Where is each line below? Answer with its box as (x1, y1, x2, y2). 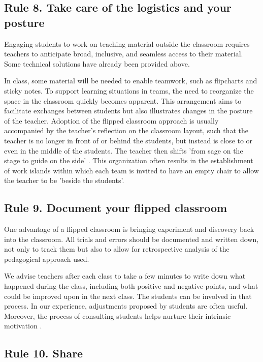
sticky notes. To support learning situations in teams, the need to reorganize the (4, 85, 254, 96)
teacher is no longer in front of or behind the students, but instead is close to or (4, 135, 253, 145)
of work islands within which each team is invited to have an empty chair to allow (4, 165, 259, 175)
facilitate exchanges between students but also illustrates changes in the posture (4, 105, 253, 116)
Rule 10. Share (4, 345, 83, 361)
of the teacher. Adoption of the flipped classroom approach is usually (4, 115, 219, 126)
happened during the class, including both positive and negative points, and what (4, 281, 258, 291)
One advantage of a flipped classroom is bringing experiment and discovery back (4, 224, 254, 234)
